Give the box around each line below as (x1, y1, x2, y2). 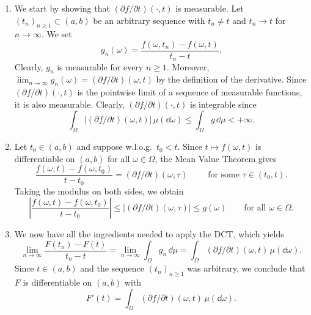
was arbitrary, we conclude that (187, 262, 306, 275)
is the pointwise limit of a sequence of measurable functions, (77, 86, 302, 98)
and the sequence (80, 262, 144, 275)
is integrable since (190, 97, 257, 110)
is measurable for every (57, 60, 144, 73)
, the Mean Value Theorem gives (155, 152, 277, 165)
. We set (41, 28, 72, 40)
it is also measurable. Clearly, (14, 97, 125, 110)
